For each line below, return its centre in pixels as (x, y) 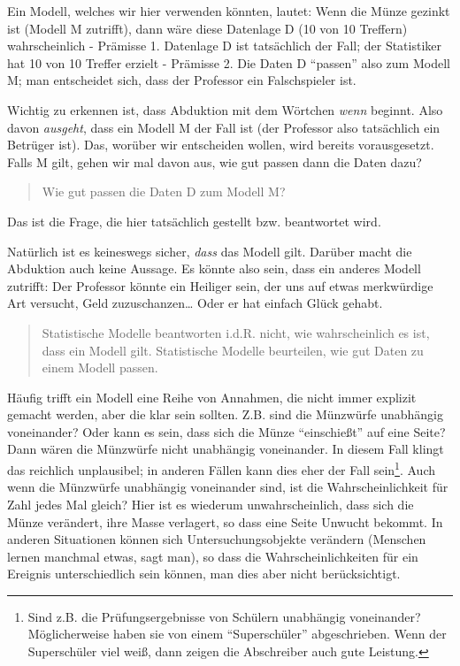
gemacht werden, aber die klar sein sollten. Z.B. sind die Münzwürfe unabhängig (225, 414)
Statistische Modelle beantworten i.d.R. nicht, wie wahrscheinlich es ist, (236, 332)
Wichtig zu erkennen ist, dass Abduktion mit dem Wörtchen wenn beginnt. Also (225, 109)
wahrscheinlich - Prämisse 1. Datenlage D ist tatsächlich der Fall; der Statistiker (225, 46)
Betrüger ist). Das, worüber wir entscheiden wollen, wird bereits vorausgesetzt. (221, 145)
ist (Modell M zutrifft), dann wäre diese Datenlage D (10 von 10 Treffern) (207, 28)
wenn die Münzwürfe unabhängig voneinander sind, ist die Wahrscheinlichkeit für (228, 487)
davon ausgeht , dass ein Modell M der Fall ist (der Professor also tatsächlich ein (224, 127)
